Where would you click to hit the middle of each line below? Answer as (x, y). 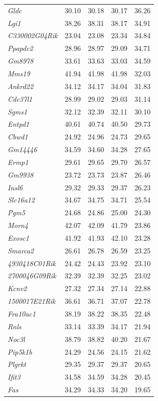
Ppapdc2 (21, 48)
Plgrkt (17, 364)
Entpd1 (18, 124)
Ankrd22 (21, 86)
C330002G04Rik (33, 35)
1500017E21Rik (32, 301)
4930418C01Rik (32, 263)
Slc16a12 (21, 200)
